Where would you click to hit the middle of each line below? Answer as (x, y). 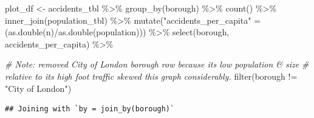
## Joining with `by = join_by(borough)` (90, 109)
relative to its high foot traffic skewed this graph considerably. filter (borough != (151, 76)
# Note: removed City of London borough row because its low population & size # (157, 64)
